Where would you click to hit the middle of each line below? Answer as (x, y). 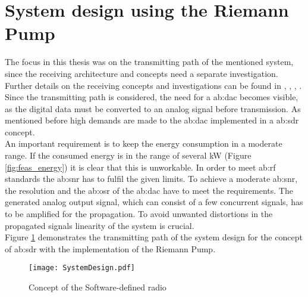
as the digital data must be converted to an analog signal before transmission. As (153, 108)
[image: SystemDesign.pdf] (82, 268)
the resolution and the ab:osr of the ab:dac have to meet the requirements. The (149, 190)
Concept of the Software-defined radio (98, 287)
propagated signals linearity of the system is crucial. (100, 225)
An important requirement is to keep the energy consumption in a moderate (144, 143)
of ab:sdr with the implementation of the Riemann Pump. (110, 248)
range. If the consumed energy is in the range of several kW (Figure (128, 155)
